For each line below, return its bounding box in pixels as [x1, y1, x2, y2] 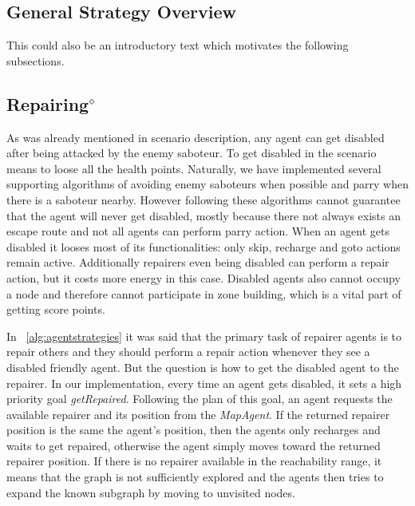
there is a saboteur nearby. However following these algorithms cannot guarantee [6, 191, 401, 208]
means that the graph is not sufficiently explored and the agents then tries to [6, 468, 384, 485]
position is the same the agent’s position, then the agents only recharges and [6, 421, 381, 438]
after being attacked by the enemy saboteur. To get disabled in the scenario [6, 144, 377, 161]
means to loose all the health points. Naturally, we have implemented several [6, 160, 381, 176]
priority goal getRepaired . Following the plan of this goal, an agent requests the [6, 390, 393, 407]
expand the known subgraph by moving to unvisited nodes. [6, 484, 295, 500]
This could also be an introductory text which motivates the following [6, 37, 349, 53]
